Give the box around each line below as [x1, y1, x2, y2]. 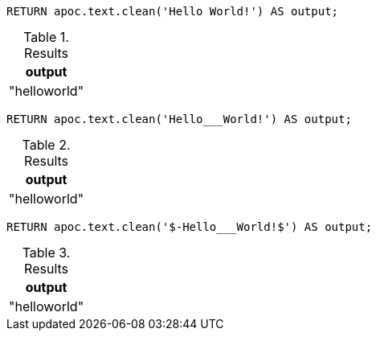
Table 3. [22, 245, 71, 261]
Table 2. [22, 137, 71, 153]
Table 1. [23, 29, 69, 45]
